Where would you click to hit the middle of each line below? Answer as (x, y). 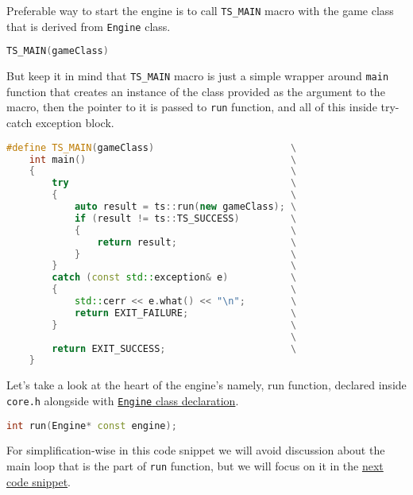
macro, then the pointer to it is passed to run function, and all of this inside (192, 107)
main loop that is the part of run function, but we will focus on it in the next (195, 466)
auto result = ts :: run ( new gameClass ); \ (185, 207)
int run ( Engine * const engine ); (92, 425)
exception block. (75, 123)
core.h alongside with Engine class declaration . (123, 400)
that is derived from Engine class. (89, 26)
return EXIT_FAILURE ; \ (185, 313)
